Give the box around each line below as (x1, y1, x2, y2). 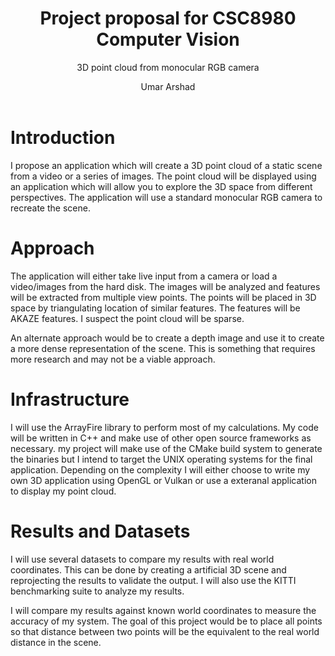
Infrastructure (10, 388, 130, 411)
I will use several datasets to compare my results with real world (10, 553, 275, 565)
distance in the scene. (10, 636, 102, 648)
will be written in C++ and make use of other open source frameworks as (10, 432, 312, 444)
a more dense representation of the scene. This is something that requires (10, 342, 316, 354)
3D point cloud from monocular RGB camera (76, 61, 260, 73)
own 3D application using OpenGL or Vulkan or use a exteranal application (10, 474, 317, 486)
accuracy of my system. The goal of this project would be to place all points (10, 615, 323, 627)
